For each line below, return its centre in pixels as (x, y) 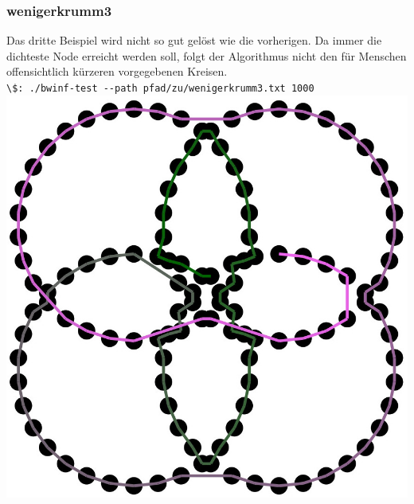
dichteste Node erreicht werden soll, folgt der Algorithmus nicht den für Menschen (207, 55)
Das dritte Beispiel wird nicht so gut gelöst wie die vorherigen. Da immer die (194, 40)
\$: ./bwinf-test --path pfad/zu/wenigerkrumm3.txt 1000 (160, 88)
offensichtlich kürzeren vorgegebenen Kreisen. (117, 71)
